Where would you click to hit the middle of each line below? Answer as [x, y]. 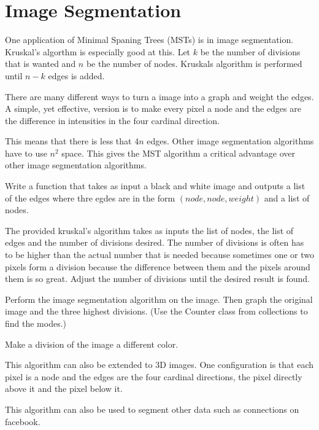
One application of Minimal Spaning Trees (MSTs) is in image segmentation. [149, 40]
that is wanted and [40, 64]
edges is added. [76, 75]
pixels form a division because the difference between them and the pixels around [158, 266]
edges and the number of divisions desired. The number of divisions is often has [155, 242]
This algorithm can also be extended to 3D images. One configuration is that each [159, 365]
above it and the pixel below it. [64, 389]
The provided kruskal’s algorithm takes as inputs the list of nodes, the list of [149, 230]
